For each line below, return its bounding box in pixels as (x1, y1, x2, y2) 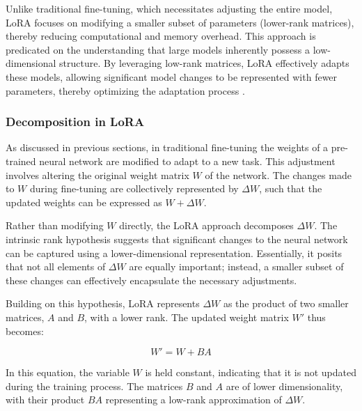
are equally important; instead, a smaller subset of (129, 259, 344, 274)
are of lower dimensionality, (226, 378, 343, 393)
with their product (6, 392, 85, 407)
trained (6, 153, 36, 168)
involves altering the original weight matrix (6, 167, 189, 182)
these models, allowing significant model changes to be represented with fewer (6, 69, 338, 84)
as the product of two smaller (223, 296, 349, 311)
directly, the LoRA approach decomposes (119, 218, 294, 233)
